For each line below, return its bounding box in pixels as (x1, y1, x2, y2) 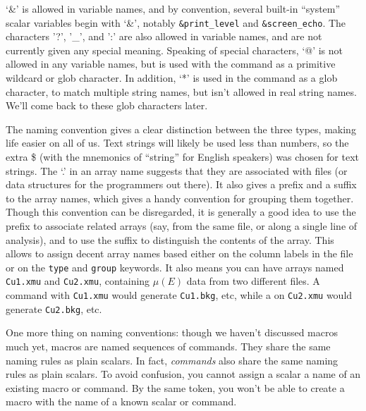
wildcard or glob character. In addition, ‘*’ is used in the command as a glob (6, 70, 338, 85)
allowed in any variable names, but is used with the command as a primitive (6, 56, 336, 71)
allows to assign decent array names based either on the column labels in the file (6, 246, 353, 261)
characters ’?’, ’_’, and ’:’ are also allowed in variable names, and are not (6, 29, 322, 44)
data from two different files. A (186, 274, 320, 288)
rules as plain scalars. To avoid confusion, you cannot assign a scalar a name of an (6, 367, 361, 381)
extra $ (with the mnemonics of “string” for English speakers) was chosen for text (6, 149, 360, 164)
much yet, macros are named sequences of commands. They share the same (6, 338, 331, 353)
